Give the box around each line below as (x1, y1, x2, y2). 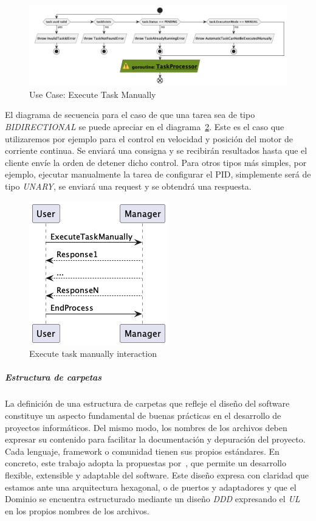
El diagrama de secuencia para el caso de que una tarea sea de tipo (5, 108, 255, 121)
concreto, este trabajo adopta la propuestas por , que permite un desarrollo (5, 457, 286, 469)
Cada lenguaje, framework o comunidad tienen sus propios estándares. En (5, 444, 280, 457)
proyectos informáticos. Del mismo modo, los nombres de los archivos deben (5, 421, 287, 433)
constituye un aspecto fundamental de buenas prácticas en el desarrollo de (5, 409, 281, 421)
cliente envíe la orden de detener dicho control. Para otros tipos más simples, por (5, 156, 307, 168)
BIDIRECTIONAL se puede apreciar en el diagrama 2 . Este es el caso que (5, 120, 284, 133)
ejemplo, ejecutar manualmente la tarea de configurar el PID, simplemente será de (5, 168, 311, 181)
